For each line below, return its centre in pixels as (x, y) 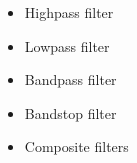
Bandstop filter (70, 112)
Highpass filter (69, 12)
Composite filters (76, 146)
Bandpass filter (70, 79)
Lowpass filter (67, 45)
